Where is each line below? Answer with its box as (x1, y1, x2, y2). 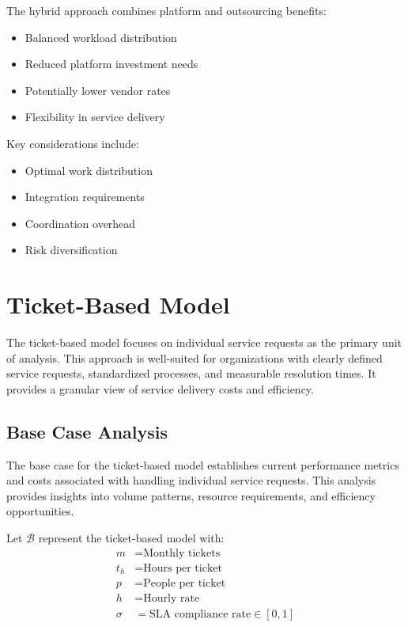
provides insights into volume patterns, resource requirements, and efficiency (6, 487, 376, 503)
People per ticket (143, 578, 226, 590)
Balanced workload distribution (25, 28, 177, 45)
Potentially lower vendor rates (25, 82, 171, 98)
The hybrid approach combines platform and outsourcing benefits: (6, 2, 327, 18)
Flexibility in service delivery (25, 108, 165, 125)
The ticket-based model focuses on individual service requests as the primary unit (6, 334, 402, 351)
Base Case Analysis (6, 419, 168, 443)
